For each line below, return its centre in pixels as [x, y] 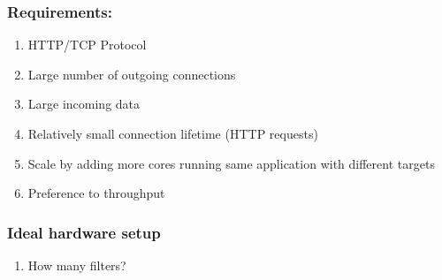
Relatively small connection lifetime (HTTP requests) [173, 133]
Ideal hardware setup [84, 232]
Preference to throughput [96, 193]
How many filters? [77, 265]
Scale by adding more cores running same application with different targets [231, 163]
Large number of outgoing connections [132, 74]
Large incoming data [84, 104]
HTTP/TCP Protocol [87, 45]
